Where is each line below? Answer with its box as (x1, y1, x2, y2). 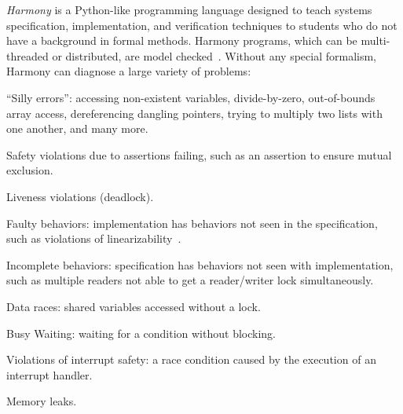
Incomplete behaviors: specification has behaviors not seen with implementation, (6, 256, 394, 273)
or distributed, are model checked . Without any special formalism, (52, 47, 377, 64)
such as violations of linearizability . (6, 230, 181, 247)
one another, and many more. (6, 120, 148, 137)
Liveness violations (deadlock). (6, 188, 154, 204)
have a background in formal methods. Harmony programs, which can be (6, 32, 357, 49)
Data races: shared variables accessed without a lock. (6, 298, 261, 314)
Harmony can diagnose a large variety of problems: (6, 63, 251, 79)
